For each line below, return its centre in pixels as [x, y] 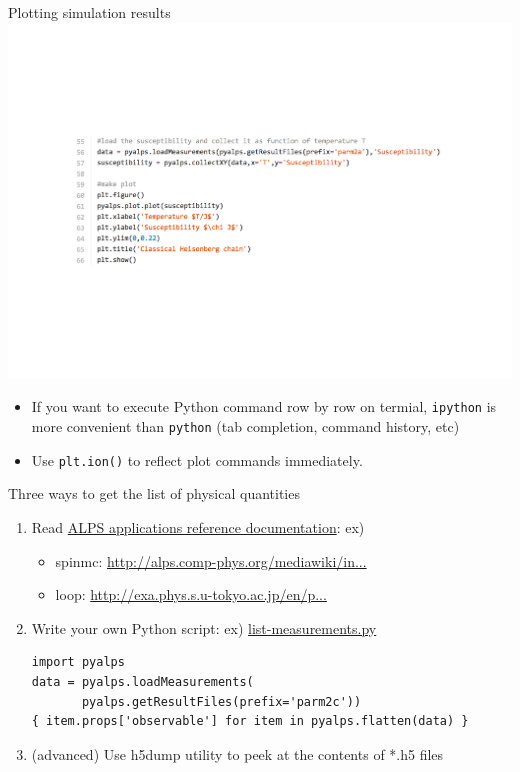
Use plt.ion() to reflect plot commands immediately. [197, 459]
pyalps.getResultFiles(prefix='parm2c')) [221, 701]
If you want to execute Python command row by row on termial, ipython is [264, 406]
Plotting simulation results [89, 12]
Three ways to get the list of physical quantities [154, 493]
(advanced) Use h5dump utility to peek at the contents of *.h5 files [237, 753]
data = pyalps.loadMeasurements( [142, 681]
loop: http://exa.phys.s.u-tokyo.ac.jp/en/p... [191, 594]
